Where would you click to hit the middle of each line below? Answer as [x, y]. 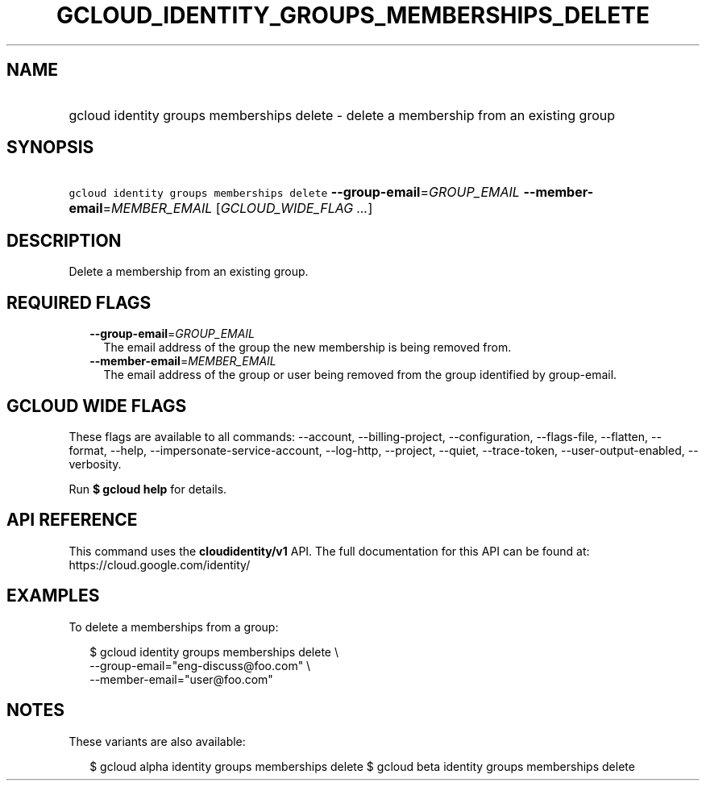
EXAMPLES [53, 596]
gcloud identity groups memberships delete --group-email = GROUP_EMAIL [294, 192]
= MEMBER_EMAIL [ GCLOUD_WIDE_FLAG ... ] [238, 208]
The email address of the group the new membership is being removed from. [307, 348]
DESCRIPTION [64, 240]
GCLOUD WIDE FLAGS [97, 406]
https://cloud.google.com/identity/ [160, 564]
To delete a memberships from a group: [174, 627]
